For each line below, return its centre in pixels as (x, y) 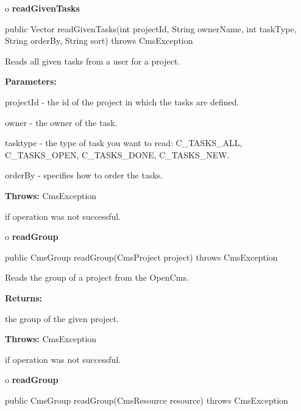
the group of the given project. (62, 318)
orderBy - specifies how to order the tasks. (84, 175)
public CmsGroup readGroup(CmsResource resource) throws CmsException (147, 400)
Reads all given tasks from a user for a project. (93, 61)
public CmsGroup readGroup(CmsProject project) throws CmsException (141, 257)
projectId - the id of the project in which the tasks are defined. (122, 101)
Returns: (24, 297)
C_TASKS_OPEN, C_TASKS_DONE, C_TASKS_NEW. (117, 154)
